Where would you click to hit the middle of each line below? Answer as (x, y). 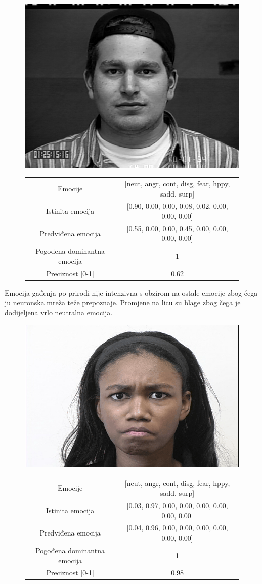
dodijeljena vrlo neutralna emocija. (59, 312)
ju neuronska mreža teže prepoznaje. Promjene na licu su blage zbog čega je (123, 302)
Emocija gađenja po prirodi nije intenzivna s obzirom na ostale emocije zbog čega (131, 292)
